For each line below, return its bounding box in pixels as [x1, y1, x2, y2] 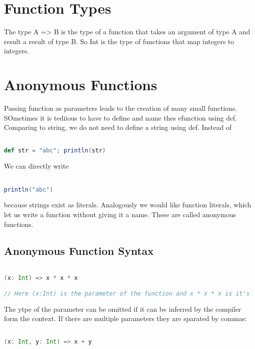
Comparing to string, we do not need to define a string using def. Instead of [4, 122, 231, 132]
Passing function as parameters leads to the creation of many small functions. [4, 103, 237, 113]
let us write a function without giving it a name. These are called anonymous [4, 209, 236, 220]
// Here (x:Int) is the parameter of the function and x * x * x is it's [4, 290, 250, 297]
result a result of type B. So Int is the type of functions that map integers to [4, 36, 234, 46]
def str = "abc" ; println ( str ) [4, 147, 106, 154]
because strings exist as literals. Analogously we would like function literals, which [4, 199, 251, 210]
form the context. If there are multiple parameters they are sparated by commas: [4, 313, 247, 324]
